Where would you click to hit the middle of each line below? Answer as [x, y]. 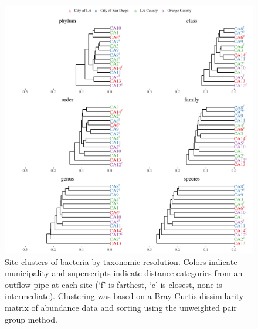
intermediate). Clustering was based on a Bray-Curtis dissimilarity [124, 296]
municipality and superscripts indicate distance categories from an [124, 273]
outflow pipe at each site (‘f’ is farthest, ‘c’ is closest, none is [113, 284]
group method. [31, 319]
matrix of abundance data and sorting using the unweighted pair [121, 307]
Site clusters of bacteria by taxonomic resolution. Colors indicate [121, 261]
